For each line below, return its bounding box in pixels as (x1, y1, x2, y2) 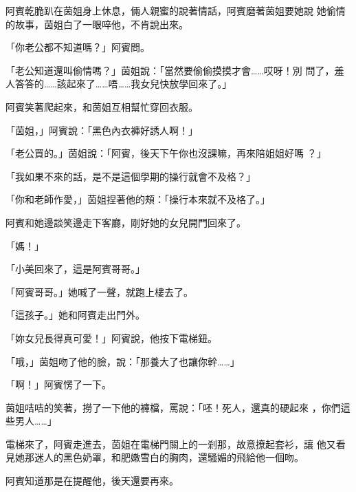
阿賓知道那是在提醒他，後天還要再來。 (5, 473, 179, 488)
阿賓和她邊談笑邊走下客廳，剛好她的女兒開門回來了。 (5, 215, 246, 229)
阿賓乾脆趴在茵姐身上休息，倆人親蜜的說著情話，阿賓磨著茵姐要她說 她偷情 (5, 3, 346, 17)
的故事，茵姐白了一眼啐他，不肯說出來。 (5, 17, 188, 31)
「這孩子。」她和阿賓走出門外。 (5, 308, 145, 322)
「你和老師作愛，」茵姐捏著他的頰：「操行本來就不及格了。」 (5, 192, 270, 206)
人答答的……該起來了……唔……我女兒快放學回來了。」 (5, 76, 232, 91)
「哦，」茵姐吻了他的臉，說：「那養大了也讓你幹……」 (5, 354, 240, 368)
